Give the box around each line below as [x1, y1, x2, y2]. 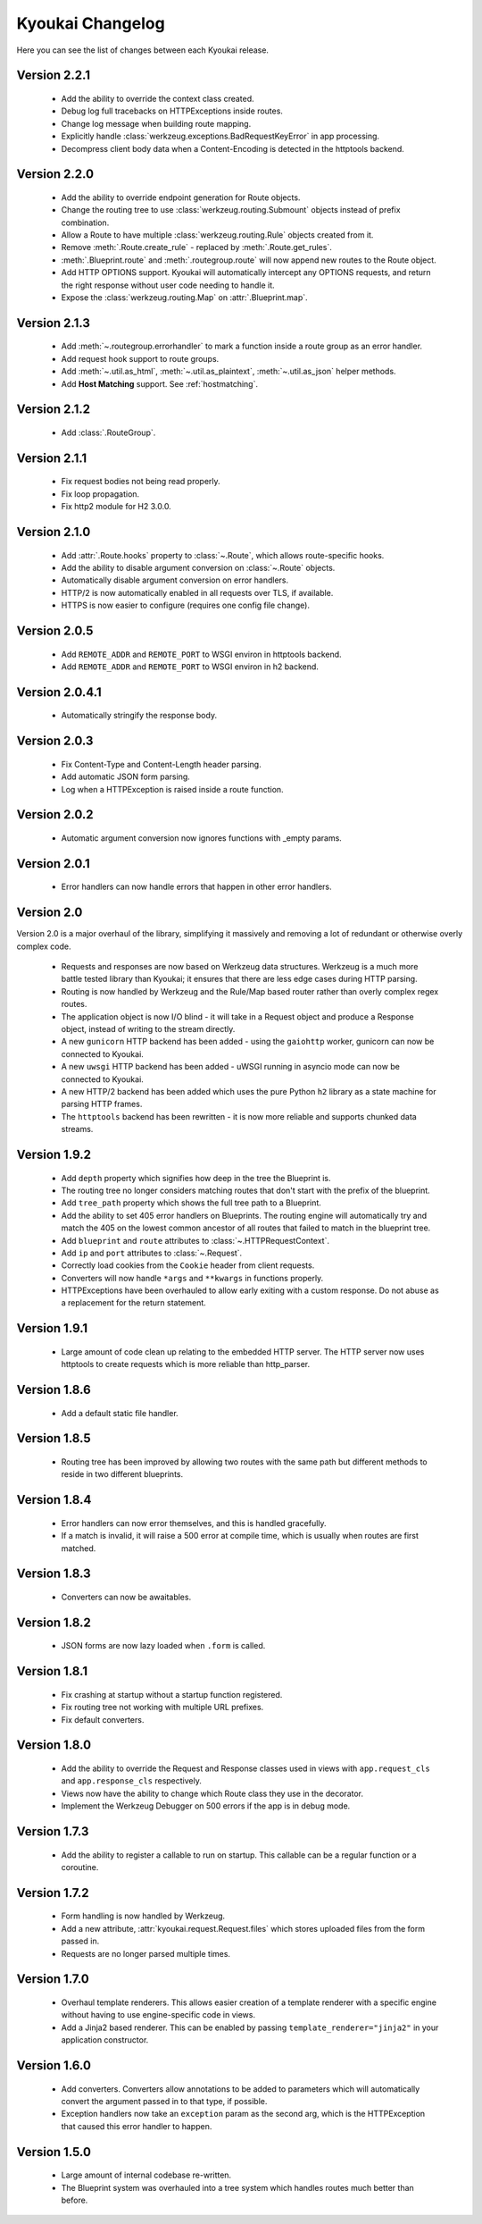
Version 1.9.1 [16, 1321, 88, 1336]
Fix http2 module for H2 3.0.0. [61, 501, 171, 512]
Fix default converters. [61, 1714, 145, 1725]
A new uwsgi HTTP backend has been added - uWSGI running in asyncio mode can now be [61, 1062, 401, 1072]
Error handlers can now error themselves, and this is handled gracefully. [61, 1517, 327, 1528]
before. [61, 2195, 88, 2205]
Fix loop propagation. [61, 488, 140, 499]
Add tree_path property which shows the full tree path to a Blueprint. [61, 1197, 321, 1208]
